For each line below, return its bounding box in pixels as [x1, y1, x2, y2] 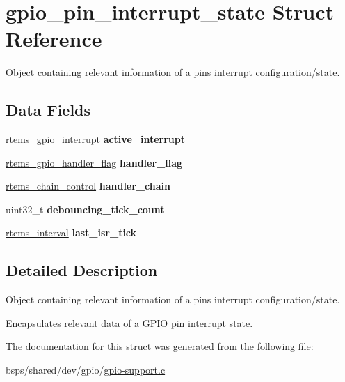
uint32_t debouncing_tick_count [6, 201, 165, 216]
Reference [6, 24, 102, 53]
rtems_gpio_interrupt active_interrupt [6, 132, 185, 146]
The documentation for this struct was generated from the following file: [6, 339, 314, 353]
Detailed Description [6, 259, 158, 281]
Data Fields [6, 99, 91, 121]
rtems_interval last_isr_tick [6, 225, 137, 240]
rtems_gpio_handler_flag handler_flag [6, 155, 183, 169]
